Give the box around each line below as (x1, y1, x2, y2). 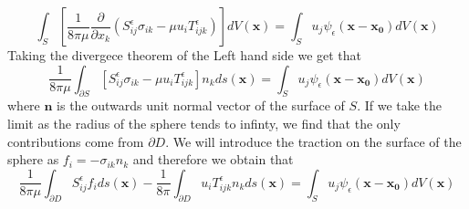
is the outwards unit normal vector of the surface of (57, 96, 345, 115)
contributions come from (7, 131, 144, 151)
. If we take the (357, 96, 443, 115)
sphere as (7, 150, 59, 169)
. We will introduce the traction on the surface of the (165, 131, 462, 151)
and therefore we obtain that (132, 150, 294, 169)
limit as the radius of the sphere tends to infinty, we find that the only (7, 113, 401, 132)
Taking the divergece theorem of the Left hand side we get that (7, 46, 362, 64)
